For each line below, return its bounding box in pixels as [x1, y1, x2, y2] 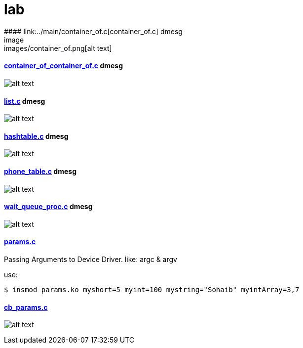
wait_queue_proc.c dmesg [4, 202, 93, 211]
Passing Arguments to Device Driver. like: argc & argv [4, 255, 177, 264]
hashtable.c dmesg [4, 131, 69, 140]
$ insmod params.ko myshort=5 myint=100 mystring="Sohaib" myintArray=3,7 [4, 286, 300, 294]
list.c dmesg [4, 96, 45, 105]
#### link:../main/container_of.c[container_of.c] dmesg [4, 27, 183, 36]
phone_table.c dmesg [4, 167, 76, 176]
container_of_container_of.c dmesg [4, 61, 123, 70]
